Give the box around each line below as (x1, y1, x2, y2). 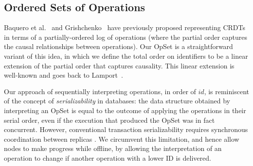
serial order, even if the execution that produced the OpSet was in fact (4, 115, 215, 125)
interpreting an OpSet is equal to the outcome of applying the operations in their (4, 105, 246, 115)
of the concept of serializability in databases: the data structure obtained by (4, 96, 230, 106)
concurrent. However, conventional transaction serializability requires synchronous (4, 124, 248, 134)
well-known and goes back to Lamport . (4, 70, 123, 80)
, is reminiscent (204, 86, 249, 96)
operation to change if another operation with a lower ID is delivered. (4, 152, 211, 163)
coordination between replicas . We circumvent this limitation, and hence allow (4, 133, 239, 144)
